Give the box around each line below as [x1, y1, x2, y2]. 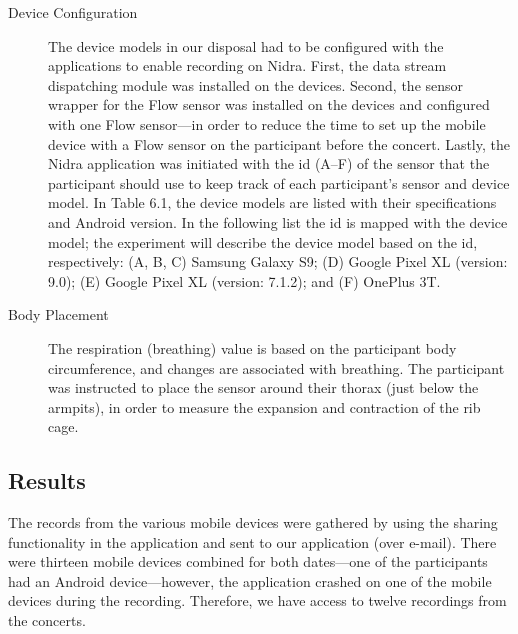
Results [8, 465, 86, 496]
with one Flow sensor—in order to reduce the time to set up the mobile [48, 113, 486, 134]
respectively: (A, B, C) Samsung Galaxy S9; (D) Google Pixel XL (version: [48, 251, 508, 272]
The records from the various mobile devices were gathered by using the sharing [8, 512, 498, 533]
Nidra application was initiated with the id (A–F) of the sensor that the [48, 153, 490, 174]
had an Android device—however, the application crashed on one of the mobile [8, 570, 492, 591]
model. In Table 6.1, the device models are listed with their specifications [48, 192, 497, 213]
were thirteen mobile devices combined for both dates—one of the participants [8, 551, 488, 572]
